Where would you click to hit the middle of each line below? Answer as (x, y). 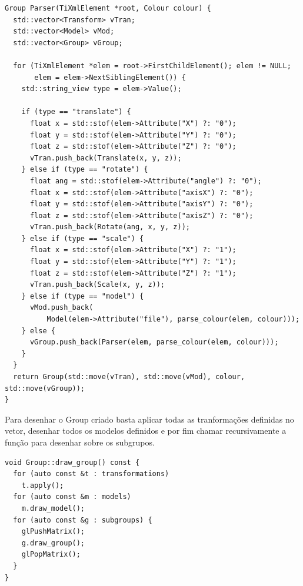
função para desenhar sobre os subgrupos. (80, 442)
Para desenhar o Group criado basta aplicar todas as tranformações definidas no (149, 419)
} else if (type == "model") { (83, 296)
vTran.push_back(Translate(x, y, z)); (106, 158)
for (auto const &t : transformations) (91, 474)
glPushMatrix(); (53, 532)
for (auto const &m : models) (72, 497)
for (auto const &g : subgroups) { (83, 520)
